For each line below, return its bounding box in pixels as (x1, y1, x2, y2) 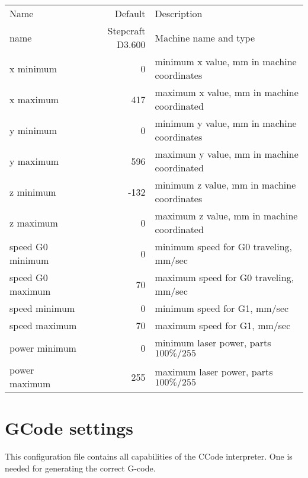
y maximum (9, 154, 59, 168)
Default (114, 7, 146, 20)
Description (155, 7, 203, 20)
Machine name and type (155, 30, 255, 44)
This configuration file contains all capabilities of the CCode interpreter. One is (5, 450, 293, 463)
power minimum (9, 340, 76, 355)
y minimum (9, 123, 57, 137)
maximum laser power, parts (155, 365, 273, 378)
